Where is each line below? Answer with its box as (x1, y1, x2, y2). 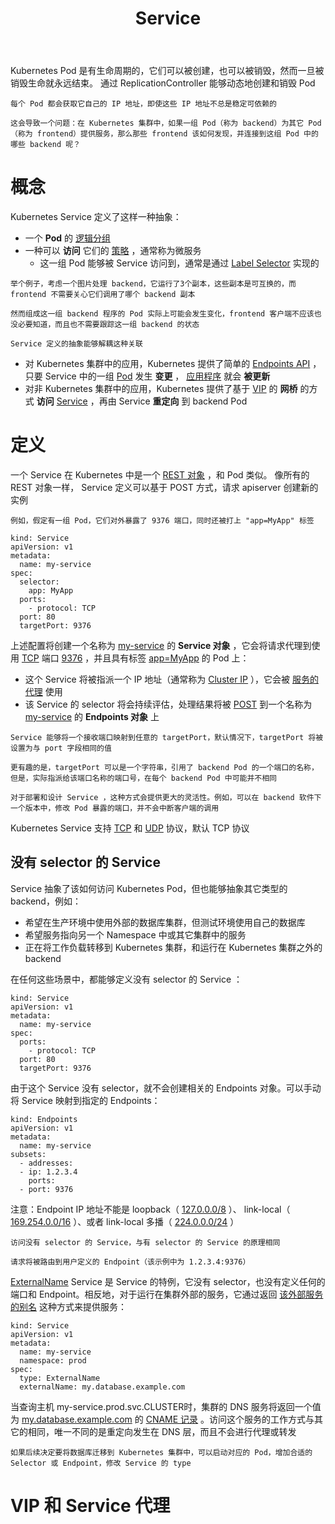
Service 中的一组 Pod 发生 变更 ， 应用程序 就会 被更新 (44, 370, 271, 382)
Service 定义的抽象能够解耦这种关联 (10, 339, 143, 349)
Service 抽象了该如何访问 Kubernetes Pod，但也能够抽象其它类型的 (10, 882, 288, 894)
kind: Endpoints (10, 1114, 78, 1124)
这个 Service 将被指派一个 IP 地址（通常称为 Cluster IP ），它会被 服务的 (24, 673, 319, 686)
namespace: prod (19, 1355, 87, 1366)
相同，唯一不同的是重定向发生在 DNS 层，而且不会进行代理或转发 (27, 1425, 297, 1437)
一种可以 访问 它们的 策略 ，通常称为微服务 (24, 245, 202, 257)
